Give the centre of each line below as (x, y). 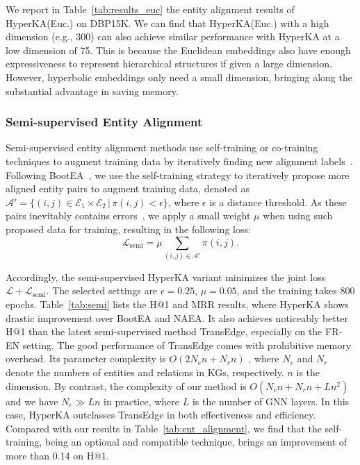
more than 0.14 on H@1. (57, 455)
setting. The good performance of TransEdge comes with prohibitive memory (187, 345)
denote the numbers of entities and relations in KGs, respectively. (145, 372)
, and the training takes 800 (296, 290)
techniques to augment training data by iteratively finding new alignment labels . (179, 161)
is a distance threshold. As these (278, 202)
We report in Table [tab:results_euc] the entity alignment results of (150, 9)
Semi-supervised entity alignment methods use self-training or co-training (162, 147)
